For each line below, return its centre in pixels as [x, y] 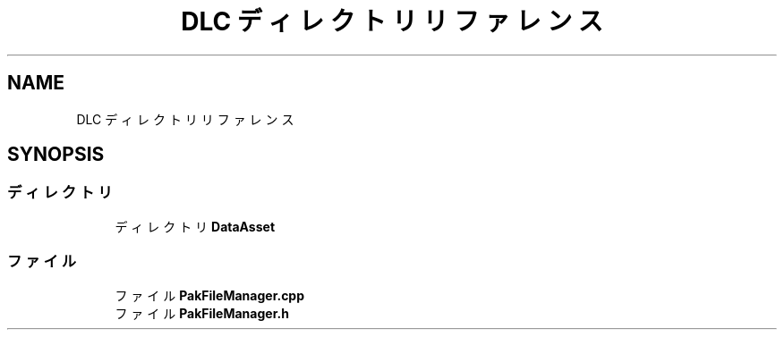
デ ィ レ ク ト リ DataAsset [195, 226]
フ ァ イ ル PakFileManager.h [202, 313]
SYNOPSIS [56, 155]
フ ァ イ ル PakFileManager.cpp [210, 295]
